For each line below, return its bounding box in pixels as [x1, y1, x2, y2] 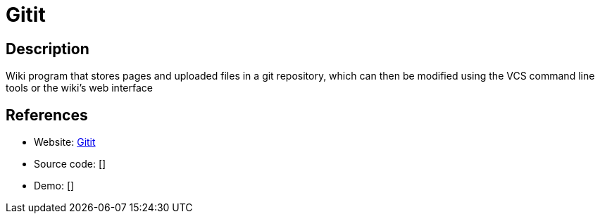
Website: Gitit [34, 136, 96, 149]
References [6, 106, 88, 124]
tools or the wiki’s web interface [6, 82, 153, 94]
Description [6, 39, 89, 58]
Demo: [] [34, 180, 75, 192]
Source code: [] [34, 158, 106, 170]
